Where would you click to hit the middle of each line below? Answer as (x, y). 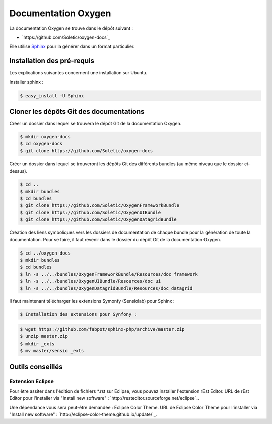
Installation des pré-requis (52, 61)
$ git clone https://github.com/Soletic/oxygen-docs (86, 151)
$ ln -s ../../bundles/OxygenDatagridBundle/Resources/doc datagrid (106, 288)
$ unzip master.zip (44, 336)
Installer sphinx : (26, 82)
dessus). (18, 171)
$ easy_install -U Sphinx (52, 95)
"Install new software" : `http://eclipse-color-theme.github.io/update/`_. (83, 414)
